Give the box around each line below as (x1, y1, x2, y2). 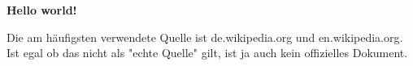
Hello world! (7, 2, 77, 18)
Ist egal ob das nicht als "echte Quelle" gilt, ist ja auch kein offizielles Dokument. (7, 44, 408, 61)
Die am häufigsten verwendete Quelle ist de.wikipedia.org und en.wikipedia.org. (7, 28, 403, 45)
